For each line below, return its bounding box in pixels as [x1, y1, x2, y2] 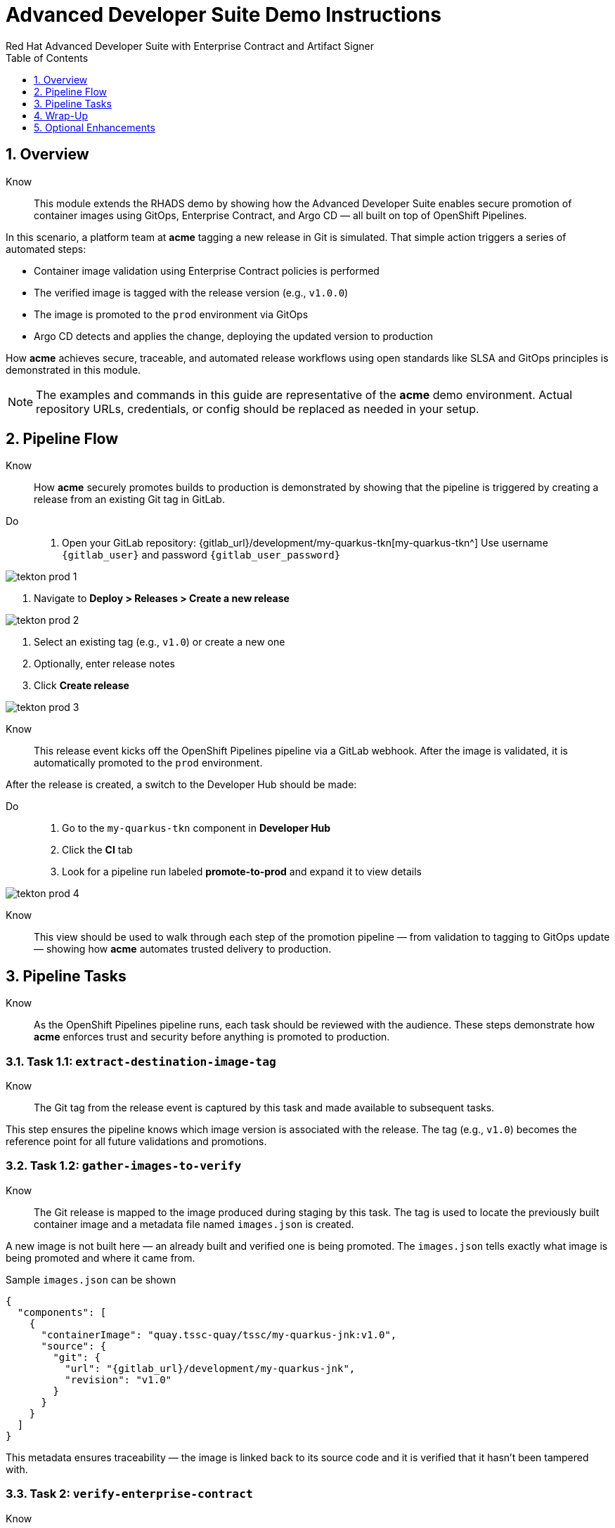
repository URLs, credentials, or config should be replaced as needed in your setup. [36, 401, 479, 416]
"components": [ [17, 1306, 107, 1318]
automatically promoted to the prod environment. [34, 757, 263, 769]
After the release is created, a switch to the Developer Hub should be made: [6, 778, 357, 791]
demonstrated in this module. [6, 363, 141, 376]
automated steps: [6, 242, 86, 255]
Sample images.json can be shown [6, 1273, 176, 1286]
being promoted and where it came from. [6, 1251, 195, 1264]
